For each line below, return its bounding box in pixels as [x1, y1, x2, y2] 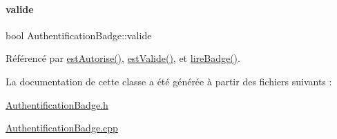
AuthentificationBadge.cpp [6, 120, 118, 135]
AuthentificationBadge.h [6, 97, 108, 111]
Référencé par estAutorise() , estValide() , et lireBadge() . [6, 51, 240, 65]
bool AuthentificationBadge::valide [6, 28, 152, 42]
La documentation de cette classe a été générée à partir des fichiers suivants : [6, 74, 332, 88]
